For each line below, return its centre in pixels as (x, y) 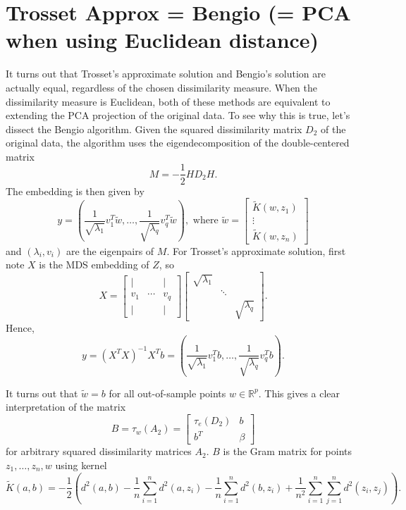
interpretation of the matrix (66, 407)
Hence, (20, 328)
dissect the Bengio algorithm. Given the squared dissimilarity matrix (154, 129)
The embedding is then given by (75, 191)
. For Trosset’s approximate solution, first (256, 250)
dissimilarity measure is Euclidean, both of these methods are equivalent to (168, 101)
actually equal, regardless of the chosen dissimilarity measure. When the (161, 87)
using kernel (81, 465)
